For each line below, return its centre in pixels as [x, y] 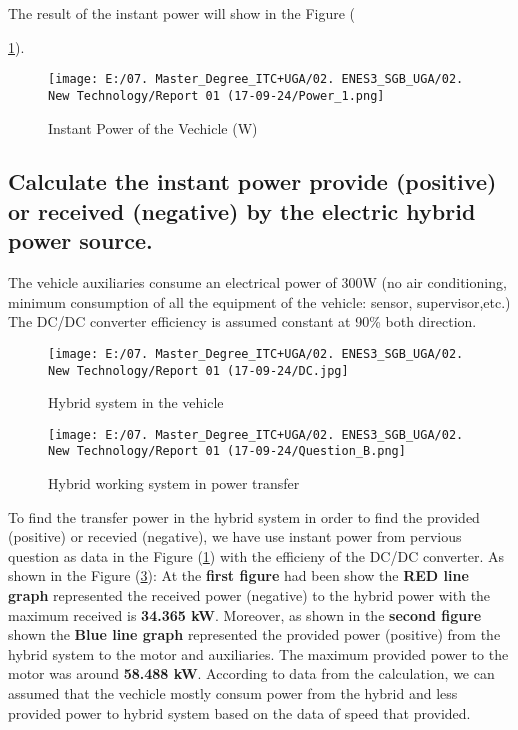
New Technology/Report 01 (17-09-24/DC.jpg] [198, 370]
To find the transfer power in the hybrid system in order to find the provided [244, 516]
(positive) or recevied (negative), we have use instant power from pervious [235, 536]
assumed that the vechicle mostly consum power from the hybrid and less [233, 693]
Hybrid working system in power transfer [174, 483]
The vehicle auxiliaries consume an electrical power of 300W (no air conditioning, [257, 282]
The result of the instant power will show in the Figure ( [182, 13]
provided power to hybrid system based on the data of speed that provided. [239, 712]
